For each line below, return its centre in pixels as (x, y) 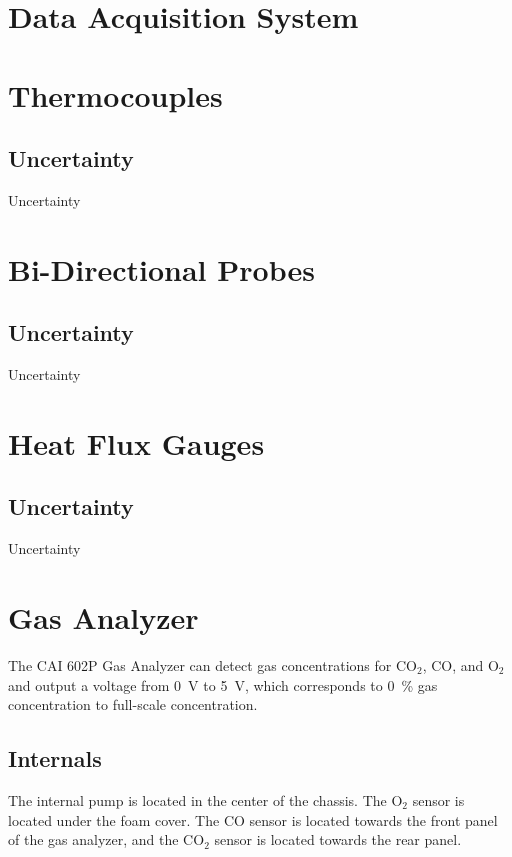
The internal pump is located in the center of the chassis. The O (205, 800)
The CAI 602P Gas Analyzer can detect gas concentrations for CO (212, 665)
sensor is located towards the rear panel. (338, 839)
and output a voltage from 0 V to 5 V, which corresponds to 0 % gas (223, 684)
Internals (55, 758)
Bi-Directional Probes (161, 268)
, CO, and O (460, 665)
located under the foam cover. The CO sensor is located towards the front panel (253, 819)
